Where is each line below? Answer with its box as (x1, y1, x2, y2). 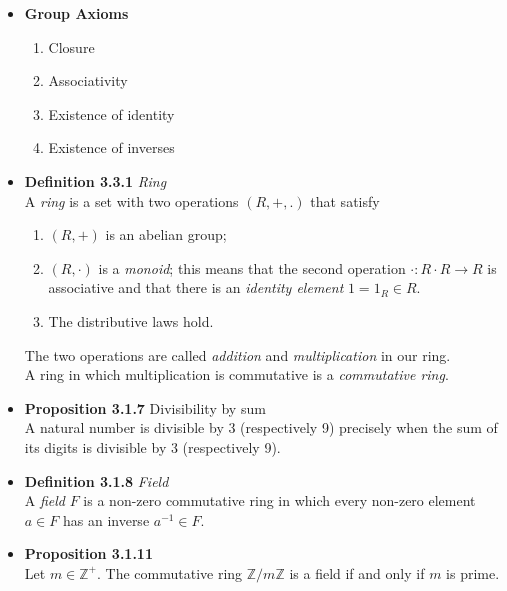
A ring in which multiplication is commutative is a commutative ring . (24, 364, 449, 385)
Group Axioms (24, 3, 129, 23)
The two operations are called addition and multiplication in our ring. (24, 344, 451, 365)
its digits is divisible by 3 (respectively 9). (24, 436, 281, 457)
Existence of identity (48, 103, 175, 124)
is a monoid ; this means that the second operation (98, 257, 406, 278)
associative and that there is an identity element (48, 277, 344, 298)
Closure (48, 36, 95, 57)
